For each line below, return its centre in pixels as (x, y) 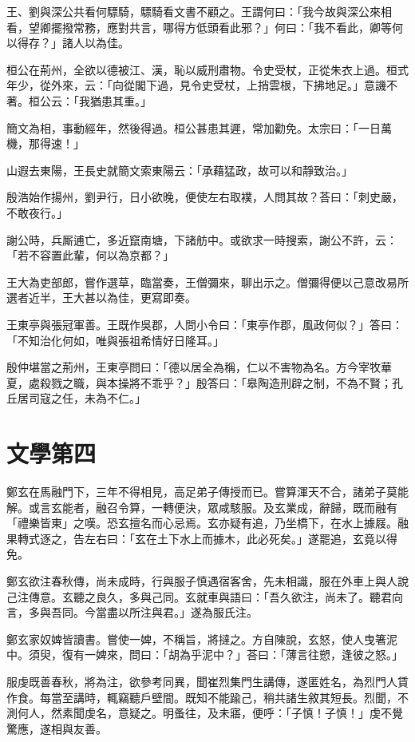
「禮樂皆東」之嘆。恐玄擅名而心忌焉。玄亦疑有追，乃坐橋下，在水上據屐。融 (207, 523)
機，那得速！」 (45, 143)
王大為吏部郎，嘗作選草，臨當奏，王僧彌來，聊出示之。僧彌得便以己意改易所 (207, 282)
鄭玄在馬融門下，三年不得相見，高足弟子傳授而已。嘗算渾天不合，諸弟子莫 (202, 491)
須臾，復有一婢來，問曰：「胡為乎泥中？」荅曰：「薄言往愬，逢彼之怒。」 (215, 655)
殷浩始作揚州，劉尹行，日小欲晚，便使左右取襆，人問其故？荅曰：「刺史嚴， (205, 197)
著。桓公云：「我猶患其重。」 (79, 100)
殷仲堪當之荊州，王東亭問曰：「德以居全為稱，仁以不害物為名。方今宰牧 (194, 367)
